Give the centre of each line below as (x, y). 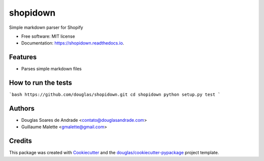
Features (23, 57)
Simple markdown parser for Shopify (46, 27)
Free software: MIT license (48, 36)
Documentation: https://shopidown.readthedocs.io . (73, 43)
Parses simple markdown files (51, 69)
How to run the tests (41, 83)
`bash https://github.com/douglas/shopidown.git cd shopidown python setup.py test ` (115, 95)
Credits (21, 141)
